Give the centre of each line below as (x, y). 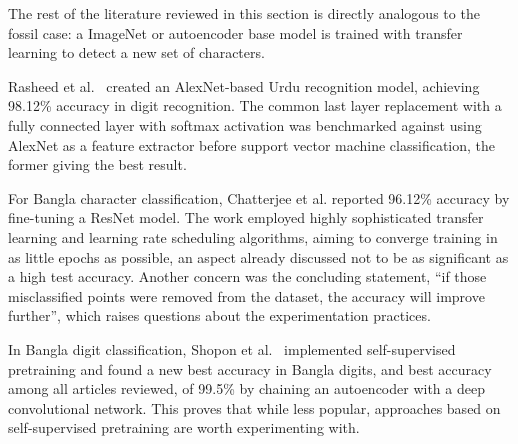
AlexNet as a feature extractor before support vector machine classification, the (252, 144)
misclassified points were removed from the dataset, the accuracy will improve (246, 295)
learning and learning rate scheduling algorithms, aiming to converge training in (253, 236)
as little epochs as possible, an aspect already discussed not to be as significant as (258, 256)
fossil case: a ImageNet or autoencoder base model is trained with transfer (235, 32)
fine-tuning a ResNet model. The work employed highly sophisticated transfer (246, 217)
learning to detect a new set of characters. (136, 52)
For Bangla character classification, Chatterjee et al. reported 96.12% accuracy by (259, 197)
